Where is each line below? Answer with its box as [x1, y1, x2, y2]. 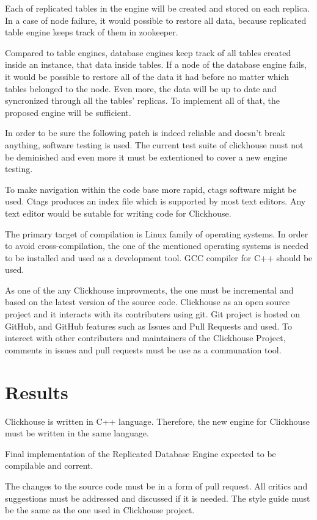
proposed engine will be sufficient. [5, 106, 131, 118]
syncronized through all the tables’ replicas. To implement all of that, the [5, 94, 280, 107]
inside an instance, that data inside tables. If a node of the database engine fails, [5, 58, 307, 71]
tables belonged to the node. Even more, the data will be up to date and [5, 82, 277, 95]
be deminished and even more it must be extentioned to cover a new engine [5, 150, 288, 163]
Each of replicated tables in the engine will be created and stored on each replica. [5, 2, 310, 14]
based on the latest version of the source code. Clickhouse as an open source [5, 295, 290, 308]
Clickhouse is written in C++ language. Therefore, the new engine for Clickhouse [5, 414, 310, 427]
